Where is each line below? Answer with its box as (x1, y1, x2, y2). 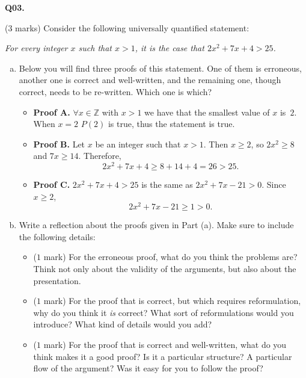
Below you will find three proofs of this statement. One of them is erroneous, (19, 61, 302, 74)
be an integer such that (95, 137, 181, 150)
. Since (262, 178, 286, 191)
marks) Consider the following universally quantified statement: (15, 21, 249, 34)
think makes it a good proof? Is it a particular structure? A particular (33, 350, 292, 362)
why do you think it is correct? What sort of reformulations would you (33, 306, 294, 318)
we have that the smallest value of (144, 105, 270, 118)
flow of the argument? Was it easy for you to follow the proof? (33, 362, 263, 374)
